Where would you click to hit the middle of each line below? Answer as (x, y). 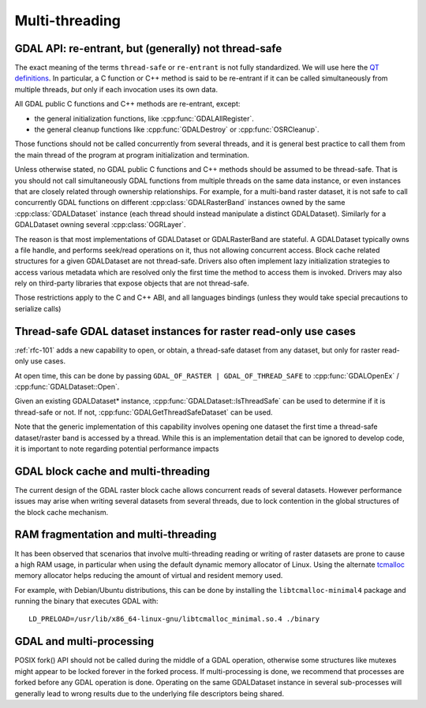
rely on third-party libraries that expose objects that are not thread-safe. (132, 283)
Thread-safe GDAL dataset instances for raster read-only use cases (185, 331)
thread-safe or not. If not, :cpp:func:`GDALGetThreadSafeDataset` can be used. (144, 412)
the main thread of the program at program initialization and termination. (132, 155)
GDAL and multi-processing (84, 641)
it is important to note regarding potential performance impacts (117, 449)
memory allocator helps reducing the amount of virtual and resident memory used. (149, 576)
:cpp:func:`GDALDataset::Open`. (67, 386)
